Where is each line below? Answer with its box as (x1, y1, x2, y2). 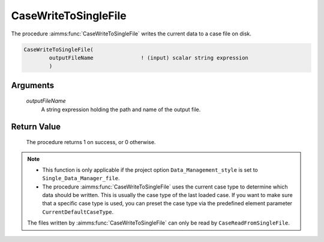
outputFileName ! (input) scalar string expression (49, 54, 249, 61)
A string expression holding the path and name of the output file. (41, 106, 201, 113)
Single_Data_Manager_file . (42, 175, 120, 182)
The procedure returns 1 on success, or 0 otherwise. (26, 139, 156, 146)
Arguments (11, 80, 55, 90)
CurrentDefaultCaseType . (42, 208, 114, 216)
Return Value (11, 121, 61, 132)
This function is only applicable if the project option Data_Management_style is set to (42, 166, 258, 174)
